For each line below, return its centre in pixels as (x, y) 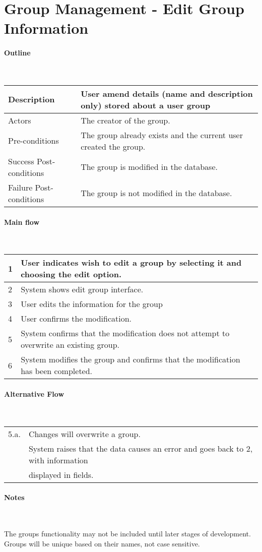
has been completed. (57, 371)
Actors (20, 120)
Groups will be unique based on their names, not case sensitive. (102, 543)
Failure (20, 187)
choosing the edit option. (71, 274)
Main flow (22, 222)
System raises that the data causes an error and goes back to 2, (141, 448)
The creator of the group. (125, 120)
